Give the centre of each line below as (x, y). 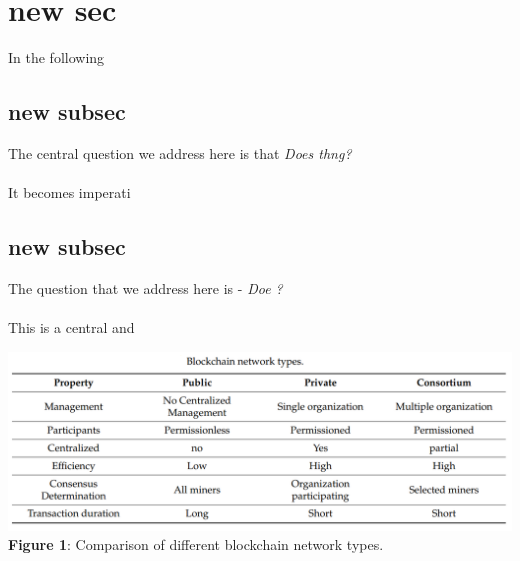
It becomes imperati (69, 192)
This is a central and (71, 327)
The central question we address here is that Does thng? (180, 152)
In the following (56, 57)
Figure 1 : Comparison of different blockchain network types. (196, 544)
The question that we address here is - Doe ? (145, 287)
